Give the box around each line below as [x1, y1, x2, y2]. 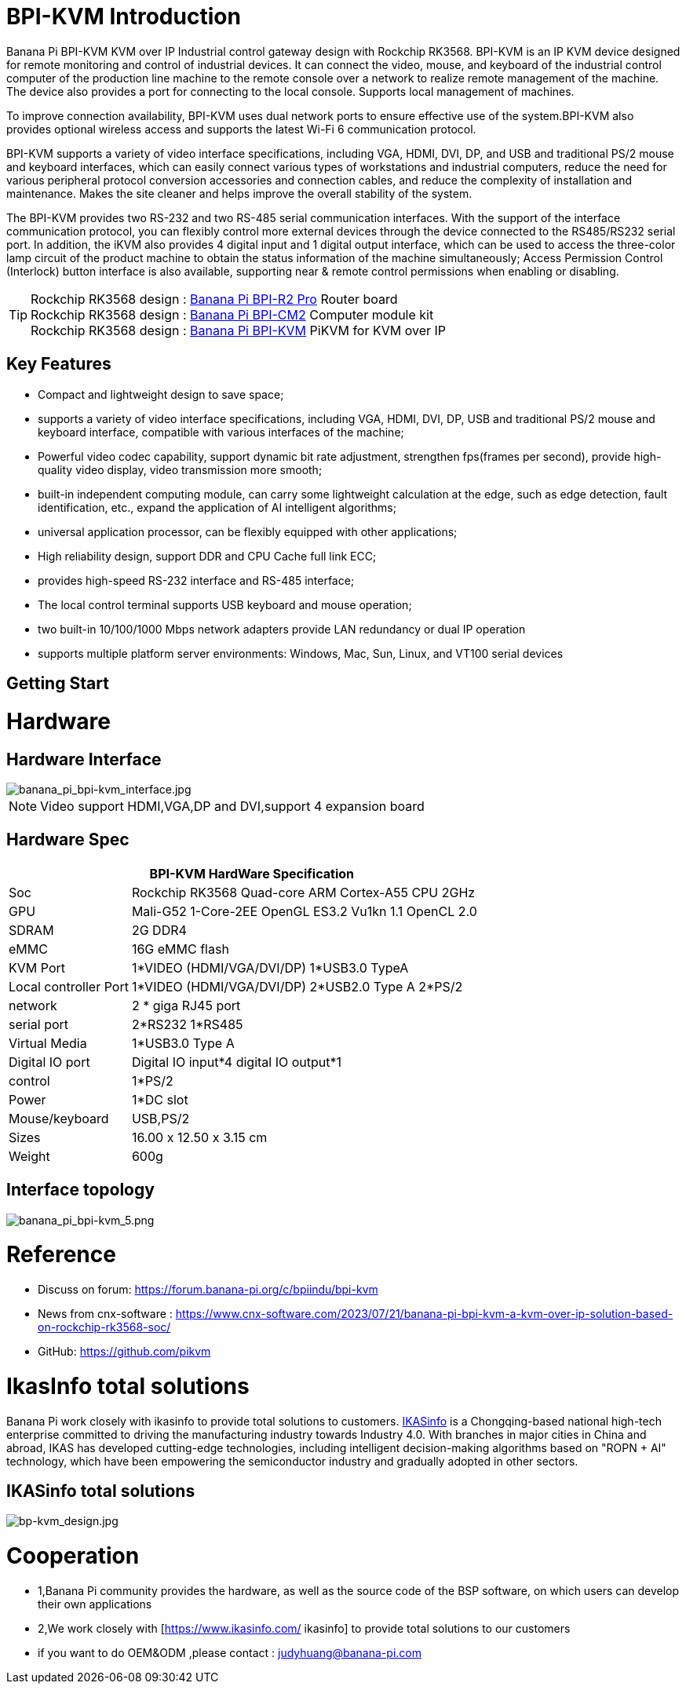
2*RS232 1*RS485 [131, 1016, 243, 1032]
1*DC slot [131, 1091, 188, 1108]
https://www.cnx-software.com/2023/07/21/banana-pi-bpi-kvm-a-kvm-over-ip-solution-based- [175, 1307, 673, 1321]
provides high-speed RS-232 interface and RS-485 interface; [38, 573, 355, 587]
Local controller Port [9, 978, 129, 995]
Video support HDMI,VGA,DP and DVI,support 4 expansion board [40, 798, 425, 814]
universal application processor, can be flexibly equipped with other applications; [38, 524, 458, 538]
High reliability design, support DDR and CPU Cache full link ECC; [38, 549, 377, 563]
